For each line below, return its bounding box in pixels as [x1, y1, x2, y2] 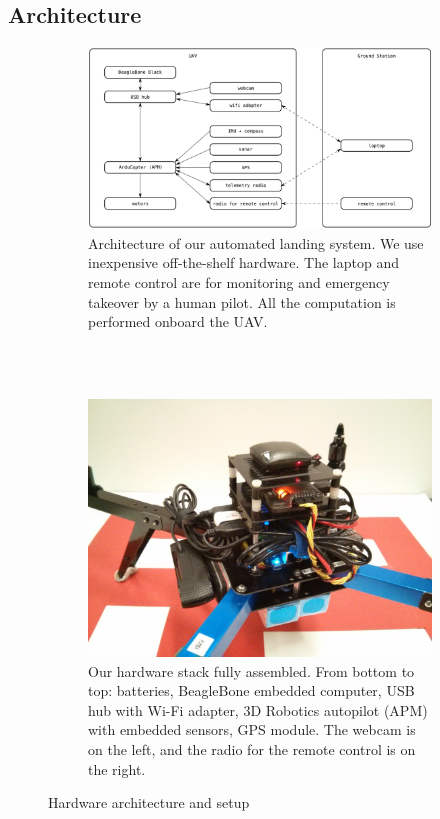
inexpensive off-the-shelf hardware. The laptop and [88, 252, 399, 273]
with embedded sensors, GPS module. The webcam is [88, 719, 416, 740]
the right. [88, 758, 146, 779]
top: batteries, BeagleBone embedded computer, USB [88, 680, 415, 701]
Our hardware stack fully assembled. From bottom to [88, 660, 415, 681]
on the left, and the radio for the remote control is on [88, 739, 416, 759]
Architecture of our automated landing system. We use [88, 232, 424, 253]
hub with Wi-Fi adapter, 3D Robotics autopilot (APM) [88, 699, 428, 720]
